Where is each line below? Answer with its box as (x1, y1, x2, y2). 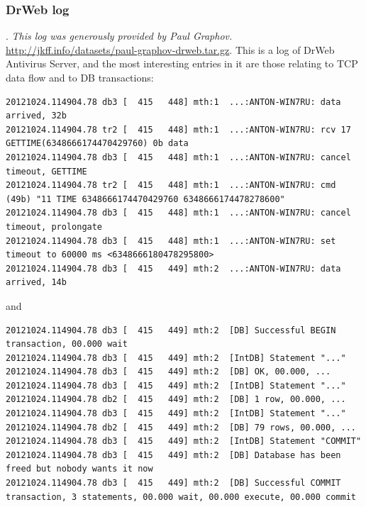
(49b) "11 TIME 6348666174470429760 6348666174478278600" (6, 194, 285, 204)
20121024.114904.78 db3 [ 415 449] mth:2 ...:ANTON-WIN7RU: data (6, 263, 341, 274)
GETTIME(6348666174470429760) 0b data (6, 138, 189, 149)
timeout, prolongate (6, 221, 103, 232)
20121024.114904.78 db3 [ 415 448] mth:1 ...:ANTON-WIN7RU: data (6, 96, 341, 107)
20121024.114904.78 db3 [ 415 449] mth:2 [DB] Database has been (6, 450, 341, 460)
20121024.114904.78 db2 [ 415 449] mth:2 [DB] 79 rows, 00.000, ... (6, 422, 356, 433)
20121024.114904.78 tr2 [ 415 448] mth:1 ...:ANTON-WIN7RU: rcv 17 (6, 124, 351, 135)
